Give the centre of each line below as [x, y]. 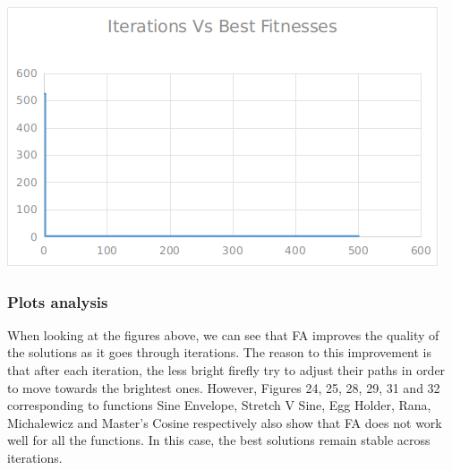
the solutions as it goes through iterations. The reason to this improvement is [220, 352]
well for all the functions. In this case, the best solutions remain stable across [219, 440]
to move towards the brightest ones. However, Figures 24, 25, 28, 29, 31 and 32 [224, 387]
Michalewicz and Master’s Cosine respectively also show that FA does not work [225, 422]
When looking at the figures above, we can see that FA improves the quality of [223, 334]
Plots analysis [58, 301]
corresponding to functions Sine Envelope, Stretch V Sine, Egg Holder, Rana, [219, 405]
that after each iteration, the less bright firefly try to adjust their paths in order [226, 370]
